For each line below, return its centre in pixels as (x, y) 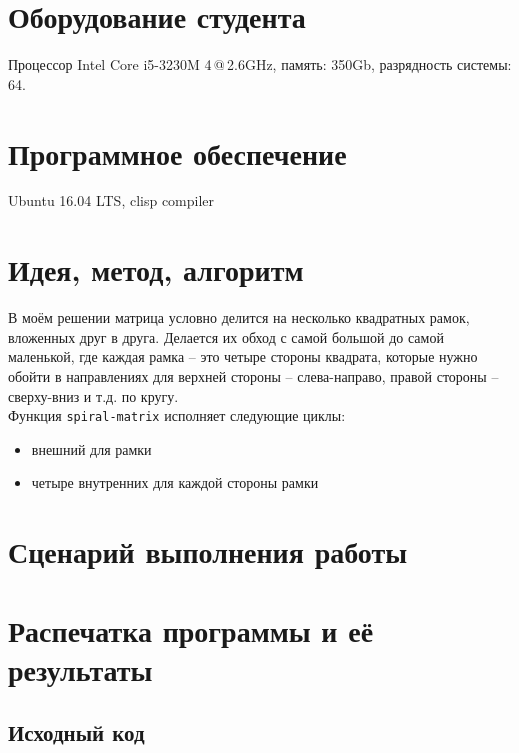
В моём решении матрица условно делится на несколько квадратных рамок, (239, 317)
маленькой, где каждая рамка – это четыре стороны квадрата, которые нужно (243, 356)
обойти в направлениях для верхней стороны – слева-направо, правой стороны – (253, 375)
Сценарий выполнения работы (208, 551)
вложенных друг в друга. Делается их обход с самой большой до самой (226, 336)
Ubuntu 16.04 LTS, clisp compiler (111, 200)
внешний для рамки (91, 448)
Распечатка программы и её (191, 629)
